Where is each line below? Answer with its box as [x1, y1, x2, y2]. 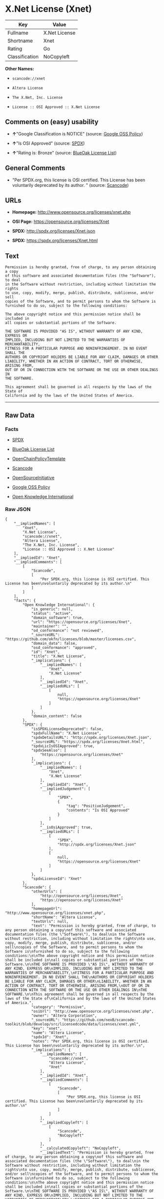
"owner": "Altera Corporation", [31, 1013, 97, 1018]
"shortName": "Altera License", [31, 915, 97, 920]
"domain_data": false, [31, 641, 78, 646]
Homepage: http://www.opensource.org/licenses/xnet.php [12, 209, 131, 215]
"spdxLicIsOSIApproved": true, [31, 744, 95, 749]
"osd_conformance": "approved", [31, 645, 97, 650]
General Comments [5, 164, 65, 172]
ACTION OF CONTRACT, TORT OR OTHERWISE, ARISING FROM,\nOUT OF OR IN [5, 983, 150, 988]
